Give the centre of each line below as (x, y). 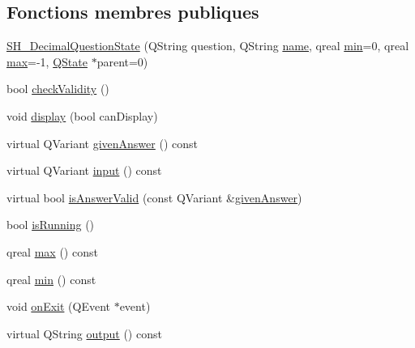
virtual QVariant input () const (84, 170)
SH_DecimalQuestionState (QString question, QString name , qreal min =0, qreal (208, 46)
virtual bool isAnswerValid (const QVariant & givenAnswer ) (154, 197)
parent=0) (122, 61)
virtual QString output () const (84, 333)
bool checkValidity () (58, 89)
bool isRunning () (51, 225)
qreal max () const (52, 251)
